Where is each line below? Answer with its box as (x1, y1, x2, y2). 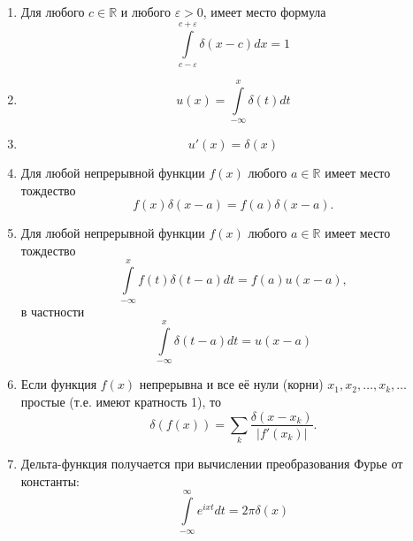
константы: (20, 471, 80, 490)
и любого (120, 3, 171, 20)
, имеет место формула (203, 3, 326, 20)
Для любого (20, 3, 85, 20)
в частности (20, 301, 85, 320)
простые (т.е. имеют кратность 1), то (20, 392, 222, 410)
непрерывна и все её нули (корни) (139, 375, 324, 393)
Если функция (20, 375, 97, 393)
